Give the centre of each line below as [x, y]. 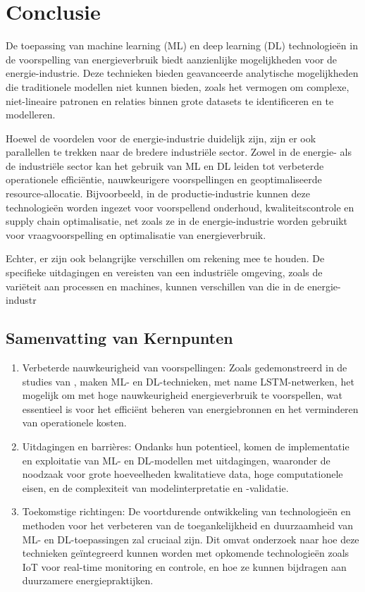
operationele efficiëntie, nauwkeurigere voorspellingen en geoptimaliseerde [164, 179]
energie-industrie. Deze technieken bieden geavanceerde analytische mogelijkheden [182, 73]
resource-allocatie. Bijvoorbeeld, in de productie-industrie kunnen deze [158, 193]
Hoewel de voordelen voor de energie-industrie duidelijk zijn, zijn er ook [161, 138]
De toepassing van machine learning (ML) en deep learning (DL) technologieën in [182, 45]
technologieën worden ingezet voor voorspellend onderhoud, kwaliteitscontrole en [180, 207]
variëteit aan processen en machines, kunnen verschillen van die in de [155, 286]
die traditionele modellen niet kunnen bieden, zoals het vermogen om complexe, [178, 86]
